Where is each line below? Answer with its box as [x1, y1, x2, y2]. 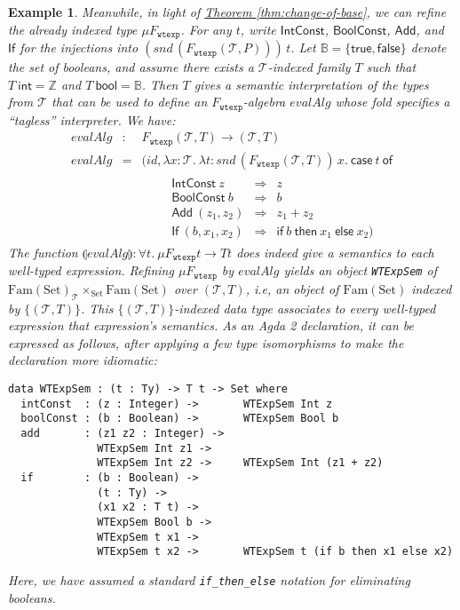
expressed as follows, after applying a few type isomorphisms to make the [8, 333, 404, 352]
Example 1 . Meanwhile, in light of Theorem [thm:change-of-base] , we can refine [8, 3, 447, 20]
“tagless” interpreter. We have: [8, 110, 176, 129]
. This [81, 298, 114, 317]
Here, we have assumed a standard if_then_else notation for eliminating [8, 570, 410, 589]
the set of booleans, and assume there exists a [8, 58, 254, 76]
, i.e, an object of [245, 279, 339, 297]
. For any [180, 20, 232, 38]
